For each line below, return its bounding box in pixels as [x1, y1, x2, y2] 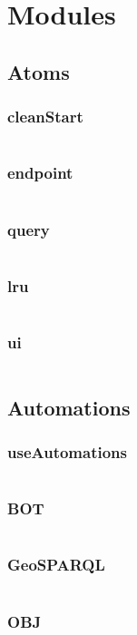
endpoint [7, 161, 73, 184]
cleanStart [7, 105, 83, 128]
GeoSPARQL [7, 553, 105, 576]
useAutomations [7, 440, 128, 463]
